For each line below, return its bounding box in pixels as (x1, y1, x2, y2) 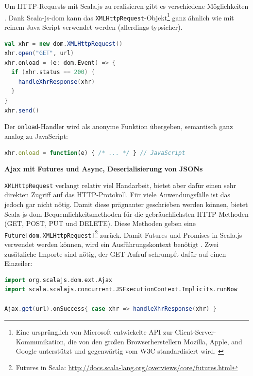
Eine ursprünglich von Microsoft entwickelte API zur (16, 327, 173, 337)
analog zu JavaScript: (4, 131, 68, 141)
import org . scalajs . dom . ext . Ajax (4, 276, 113, 283)
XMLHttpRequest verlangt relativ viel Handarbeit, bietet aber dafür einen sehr (4, 180, 236, 190)
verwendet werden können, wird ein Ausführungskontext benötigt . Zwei (4, 239, 219, 249)
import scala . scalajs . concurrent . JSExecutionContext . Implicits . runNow (4, 286, 237, 293)
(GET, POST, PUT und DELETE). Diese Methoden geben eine (4, 218, 196, 228)
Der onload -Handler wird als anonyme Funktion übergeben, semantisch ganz (4, 121, 233, 132)
